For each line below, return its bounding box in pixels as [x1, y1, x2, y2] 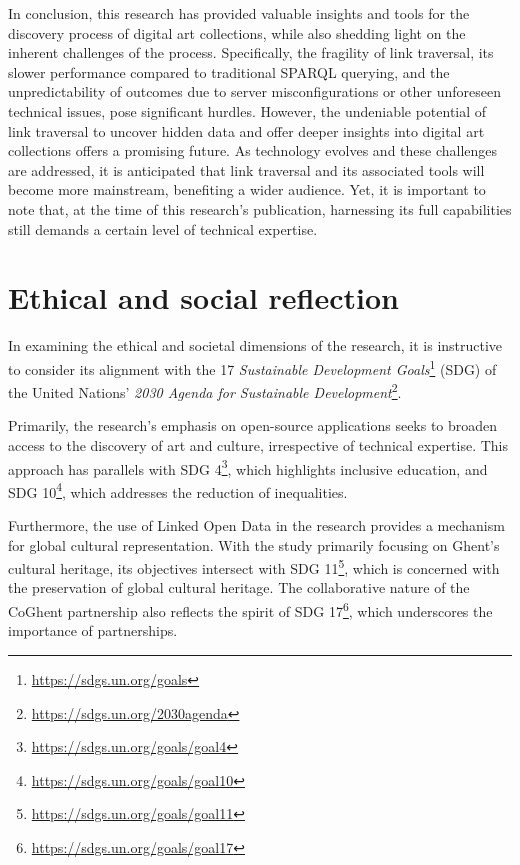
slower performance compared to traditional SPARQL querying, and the [8, 61, 450, 82]
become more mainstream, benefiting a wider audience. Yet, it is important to [8, 179, 486, 200]
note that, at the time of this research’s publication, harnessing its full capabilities [8, 198, 512, 219]
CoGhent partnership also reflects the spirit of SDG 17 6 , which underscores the [8, 598, 493, 621]
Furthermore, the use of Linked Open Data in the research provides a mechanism [8, 515, 505, 536]
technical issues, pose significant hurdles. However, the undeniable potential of [8, 100, 487, 121]
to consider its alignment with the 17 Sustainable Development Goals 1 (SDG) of [8, 355, 497, 379]
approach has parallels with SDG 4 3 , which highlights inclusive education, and [8, 455, 488, 479]
